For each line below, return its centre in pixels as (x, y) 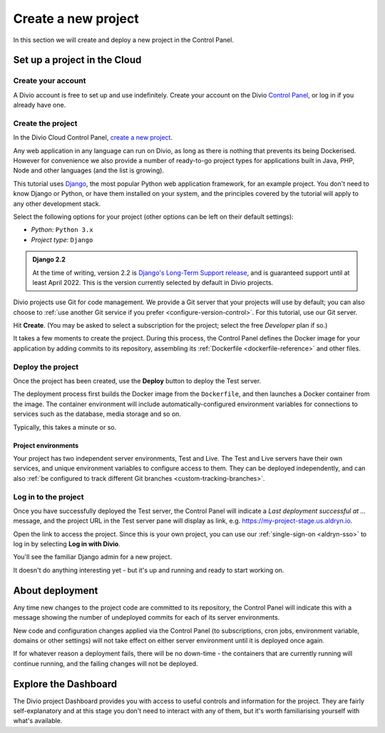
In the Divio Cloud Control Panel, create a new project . (93, 137)
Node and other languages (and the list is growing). (88, 170)
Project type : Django (62, 239)
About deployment (56, 590)
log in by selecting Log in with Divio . (67, 544)
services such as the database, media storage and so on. (97, 414)
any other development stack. (57, 204)
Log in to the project (48, 497)
